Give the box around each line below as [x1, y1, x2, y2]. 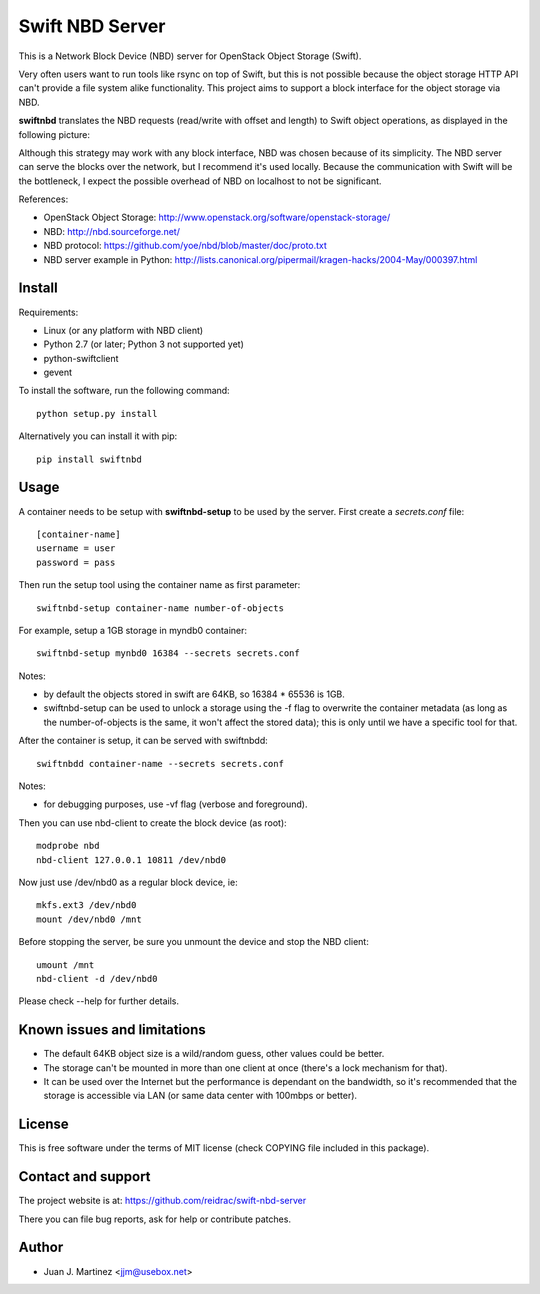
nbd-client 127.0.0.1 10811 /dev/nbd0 [36, 854, 227, 865]
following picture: [18, 128, 90, 140]
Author [18, 1239, 64, 1256]
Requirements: [18, 306, 79, 318]
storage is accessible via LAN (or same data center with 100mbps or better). [43, 1090, 358, 1102]
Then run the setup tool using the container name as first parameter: [18, 579, 301, 591]
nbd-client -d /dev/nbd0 [36, 973, 158, 984]
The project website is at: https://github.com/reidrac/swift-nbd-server [18, 1195, 307, 1207]
